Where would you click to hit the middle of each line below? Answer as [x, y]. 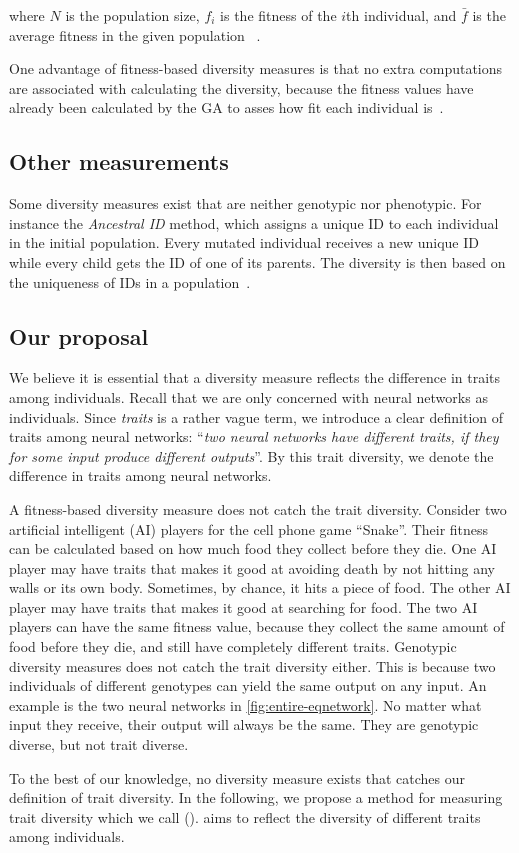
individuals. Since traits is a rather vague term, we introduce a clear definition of [256, 416]
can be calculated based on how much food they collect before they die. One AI [253, 548]
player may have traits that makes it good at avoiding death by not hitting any [252, 567]
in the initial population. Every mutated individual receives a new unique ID [244, 242]
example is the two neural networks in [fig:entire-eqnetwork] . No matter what [245, 704]
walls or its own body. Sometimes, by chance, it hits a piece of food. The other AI [260, 587]
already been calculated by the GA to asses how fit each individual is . [226, 107]
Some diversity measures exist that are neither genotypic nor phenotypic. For [245, 203]
